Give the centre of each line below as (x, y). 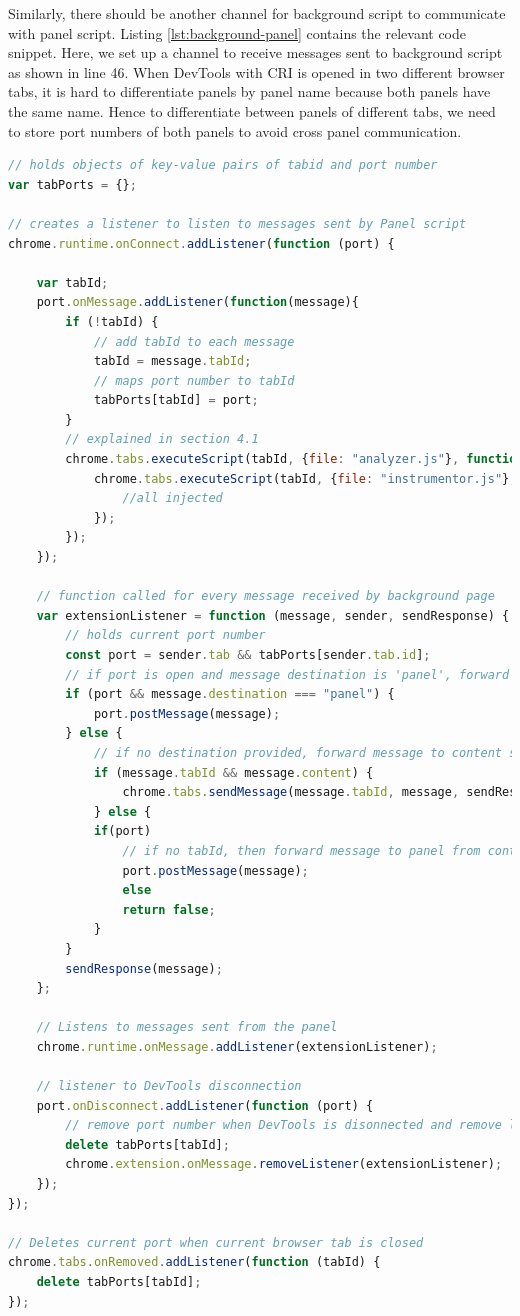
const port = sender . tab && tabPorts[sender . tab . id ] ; (248, 655)
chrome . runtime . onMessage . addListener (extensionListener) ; (237, 1046)
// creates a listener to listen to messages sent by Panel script (237, 223)
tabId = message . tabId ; (172, 361)
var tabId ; (72, 282)
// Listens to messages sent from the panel (187, 1027)
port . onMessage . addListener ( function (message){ (197, 302)
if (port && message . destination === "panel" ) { (230, 694)
